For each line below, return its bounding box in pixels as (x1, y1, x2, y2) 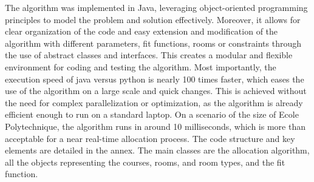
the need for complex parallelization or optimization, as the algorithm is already (5, 96, 303, 109)
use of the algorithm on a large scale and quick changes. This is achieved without (5, 84, 307, 97)
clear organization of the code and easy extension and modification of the (5, 25, 278, 38)
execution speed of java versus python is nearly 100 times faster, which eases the (5, 72, 304, 85)
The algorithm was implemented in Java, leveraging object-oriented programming (5, 1, 308, 13)
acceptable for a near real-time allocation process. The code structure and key (5, 132, 295, 144)
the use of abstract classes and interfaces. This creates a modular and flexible (5, 49, 293, 61)
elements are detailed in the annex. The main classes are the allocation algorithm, (5, 144, 310, 157)
